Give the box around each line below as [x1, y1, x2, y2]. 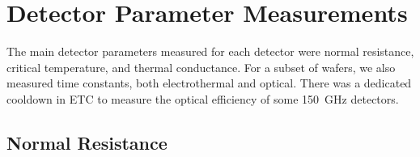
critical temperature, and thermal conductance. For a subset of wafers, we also [6, 58, 396, 75]
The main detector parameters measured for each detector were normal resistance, [6, 43, 414, 60]
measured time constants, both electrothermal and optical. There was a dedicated [6, 74, 412, 91]
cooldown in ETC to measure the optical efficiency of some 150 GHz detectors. [6, 90, 399, 107]
